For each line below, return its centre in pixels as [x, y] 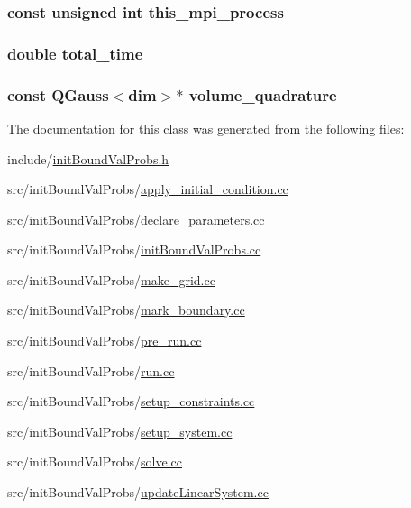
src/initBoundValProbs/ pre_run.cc [105, 341]
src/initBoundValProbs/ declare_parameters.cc [136, 219]
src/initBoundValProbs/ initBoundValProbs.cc [134, 249]
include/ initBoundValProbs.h [88, 158]
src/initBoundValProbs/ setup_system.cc [120, 431]
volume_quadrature [263, 94]
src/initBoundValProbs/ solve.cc [95, 462]
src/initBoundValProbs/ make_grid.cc [111, 279]
